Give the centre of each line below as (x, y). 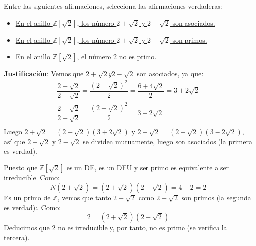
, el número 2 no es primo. (117, 56)
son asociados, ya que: (170, 73)
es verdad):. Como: (33, 207)
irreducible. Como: (32, 177)
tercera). (17, 237)
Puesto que (21, 168)
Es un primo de (27, 197)
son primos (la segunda (216, 197)
